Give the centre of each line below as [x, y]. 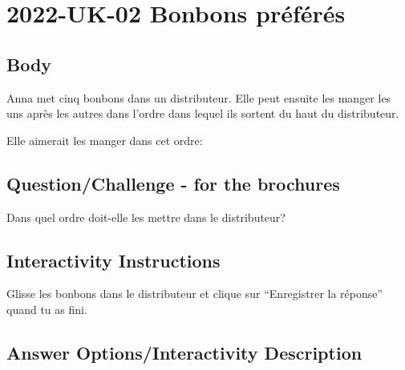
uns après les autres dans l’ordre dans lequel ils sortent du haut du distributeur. [203, 113]
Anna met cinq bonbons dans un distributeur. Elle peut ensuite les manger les [199, 97]
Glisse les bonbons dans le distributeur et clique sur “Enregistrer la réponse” [195, 294]
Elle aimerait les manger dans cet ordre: [105, 140]
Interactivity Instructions [113, 260]
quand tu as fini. [47, 309]
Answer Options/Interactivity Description [184, 352]
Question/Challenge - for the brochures [173, 183]
